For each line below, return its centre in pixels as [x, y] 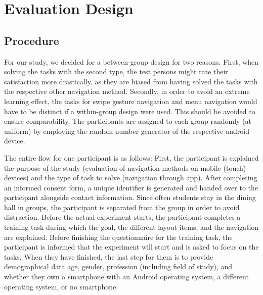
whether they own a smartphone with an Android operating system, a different [126, 277]
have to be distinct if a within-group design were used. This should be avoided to [130, 111]
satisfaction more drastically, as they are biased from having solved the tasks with [131, 81]
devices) [16, 178]
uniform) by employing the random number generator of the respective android [127, 131]
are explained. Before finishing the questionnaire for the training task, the [118, 237]
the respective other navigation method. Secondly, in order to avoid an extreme [127, 91]
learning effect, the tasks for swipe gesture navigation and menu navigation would [131, 101]
